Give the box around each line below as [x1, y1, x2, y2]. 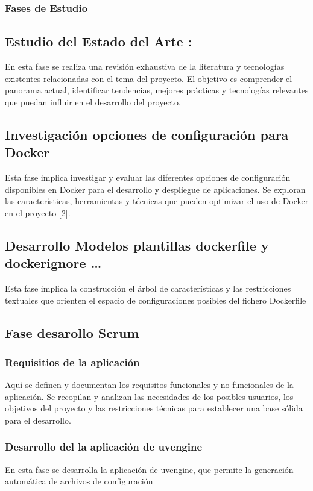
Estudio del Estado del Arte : [5, 32, 192, 51]
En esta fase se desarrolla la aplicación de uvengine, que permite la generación [5, 463, 294, 475]
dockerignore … [5, 254, 102, 272]
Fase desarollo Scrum [5, 323, 139, 342]
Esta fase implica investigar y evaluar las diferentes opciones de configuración [5, 171, 291, 184]
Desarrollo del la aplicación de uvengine [5, 439, 203, 454]
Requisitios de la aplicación [5, 354, 140, 369]
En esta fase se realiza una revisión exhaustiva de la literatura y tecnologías [5, 60, 285, 73]
